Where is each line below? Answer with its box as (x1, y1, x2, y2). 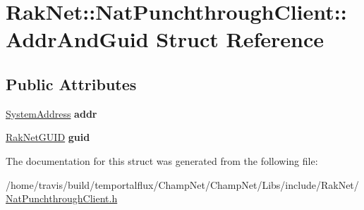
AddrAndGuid (6, 25, 149, 54)
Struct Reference (156, 25, 324, 54)
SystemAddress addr (6, 106, 97, 121)
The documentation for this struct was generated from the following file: (6, 153, 318, 168)
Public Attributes (6, 73, 137, 94)
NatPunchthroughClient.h (6, 191, 118, 206)
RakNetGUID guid (6, 130, 90, 144)
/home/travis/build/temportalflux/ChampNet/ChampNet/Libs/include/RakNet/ (6, 177, 359, 192)
